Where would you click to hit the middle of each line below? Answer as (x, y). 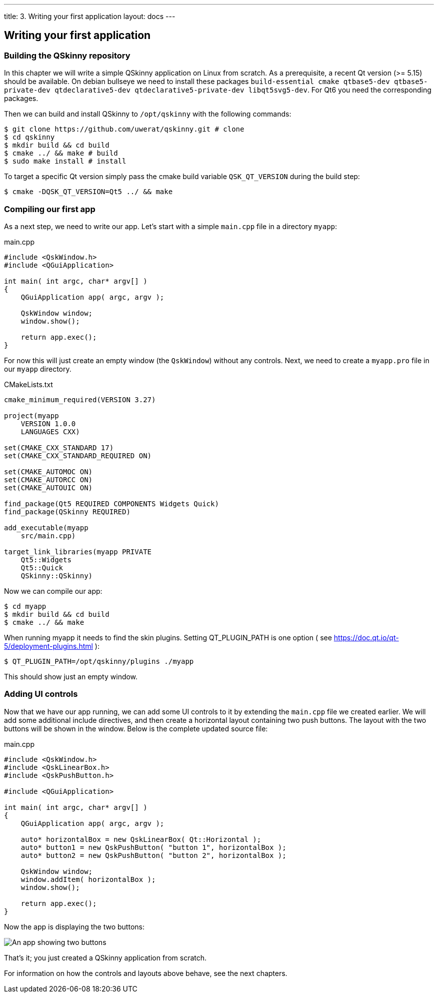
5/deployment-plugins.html (48, 646)
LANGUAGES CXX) (50, 431)
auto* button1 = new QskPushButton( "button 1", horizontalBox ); (153, 847)
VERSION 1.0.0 (48, 423)
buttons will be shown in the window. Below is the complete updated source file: (136, 728)
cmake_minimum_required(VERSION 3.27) (80, 399)
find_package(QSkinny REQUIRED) (67, 512)
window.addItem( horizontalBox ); (88, 879)
